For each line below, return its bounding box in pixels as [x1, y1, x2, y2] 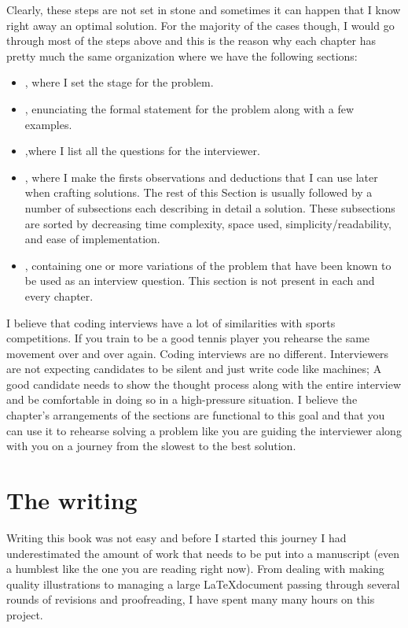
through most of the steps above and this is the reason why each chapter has [6, 32, 377, 49]
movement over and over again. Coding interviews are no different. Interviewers [6, 345, 389, 361]
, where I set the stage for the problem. [24, 74, 214, 91]
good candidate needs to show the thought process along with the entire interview [6, 375, 402, 392]
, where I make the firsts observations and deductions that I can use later [24, 168, 378, 185]
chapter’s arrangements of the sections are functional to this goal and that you [6, 407, 385, 423]
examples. [24, 116, 72, 132]
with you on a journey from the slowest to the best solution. [6, 438, 296, 454]
